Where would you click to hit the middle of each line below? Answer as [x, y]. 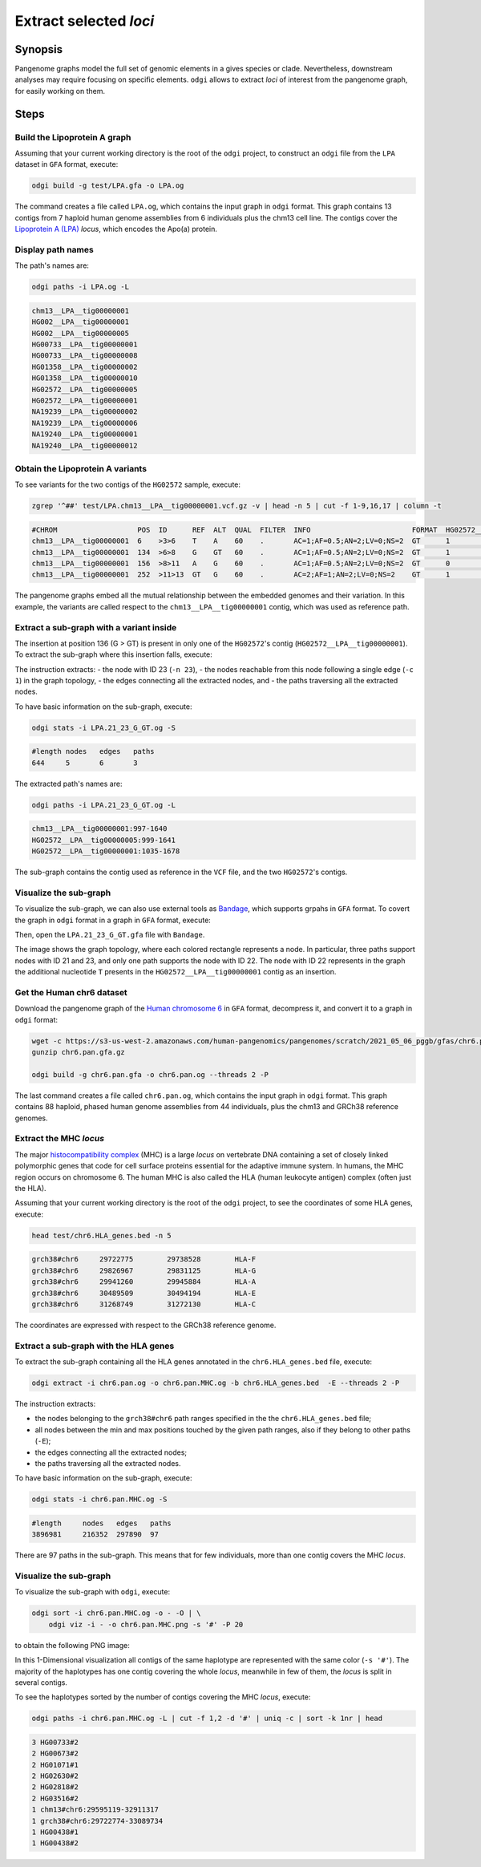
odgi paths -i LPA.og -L [81, 287]
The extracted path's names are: [69, 784]
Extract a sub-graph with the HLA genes [95, 1346]
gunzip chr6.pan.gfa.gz [79, 1052]
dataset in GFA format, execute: [67, 164]
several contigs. [41, 1682]
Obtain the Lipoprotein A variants [81, 468]
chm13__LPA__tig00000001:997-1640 [99, 829]
